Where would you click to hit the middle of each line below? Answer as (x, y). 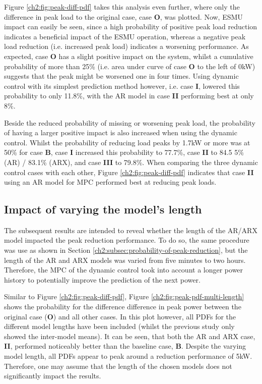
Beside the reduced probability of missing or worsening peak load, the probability (130, 122)
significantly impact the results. (53, 376)
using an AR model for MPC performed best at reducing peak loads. (110, 182)
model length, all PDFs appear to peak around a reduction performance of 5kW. (128, 356)
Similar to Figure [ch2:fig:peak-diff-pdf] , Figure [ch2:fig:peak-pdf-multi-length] (124, 296)
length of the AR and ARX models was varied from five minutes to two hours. (125, 260)
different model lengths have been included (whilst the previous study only (119, 326)
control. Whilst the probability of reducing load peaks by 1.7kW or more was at (127, 142)
